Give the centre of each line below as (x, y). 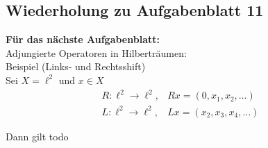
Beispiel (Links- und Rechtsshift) (76, 66)
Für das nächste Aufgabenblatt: (83, 39)
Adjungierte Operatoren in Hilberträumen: (96, 52)
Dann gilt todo (37, 136)
